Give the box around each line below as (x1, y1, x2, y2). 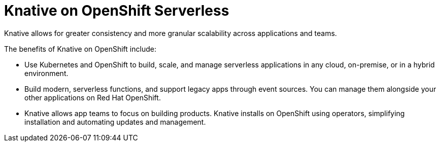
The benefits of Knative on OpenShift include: (4, 44, 156, 53)
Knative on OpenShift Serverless (4, 2, 229, 19)
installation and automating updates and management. (24, 117, 206, 126)
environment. (24, 68, 69, 78)
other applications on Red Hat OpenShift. (24, 93, 161, 102)
